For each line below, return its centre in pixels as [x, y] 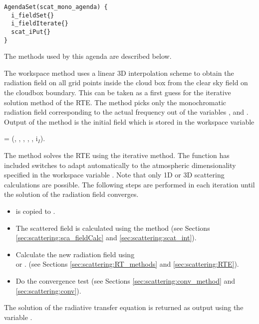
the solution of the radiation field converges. [71, 194]
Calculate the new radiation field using [75, 254]
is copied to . [35, 211]
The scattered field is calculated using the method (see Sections [113, 228]
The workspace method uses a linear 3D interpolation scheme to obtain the [119, 73]
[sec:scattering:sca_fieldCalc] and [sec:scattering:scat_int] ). [106, 238]
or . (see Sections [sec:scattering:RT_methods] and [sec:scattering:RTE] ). [127, 264]
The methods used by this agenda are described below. [88, 56]
